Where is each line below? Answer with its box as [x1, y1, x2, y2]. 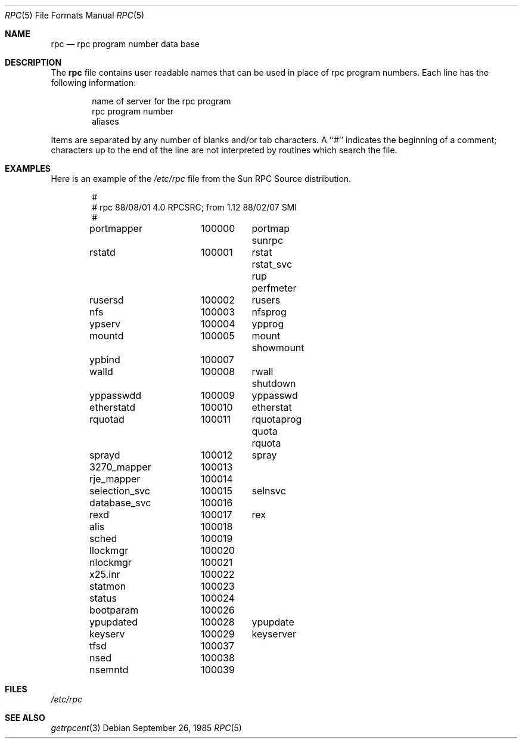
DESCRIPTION [5, 57, 62, 67]
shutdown [251, 377, 296, 389]
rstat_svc [251, 258, 293, 270]
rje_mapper [89, 473, 141, 485]
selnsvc [251, 485, 286, 497]
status [89, 592, 117, 604]
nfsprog [251, 306, 287, 318]
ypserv [89, 318, 120, 330]
